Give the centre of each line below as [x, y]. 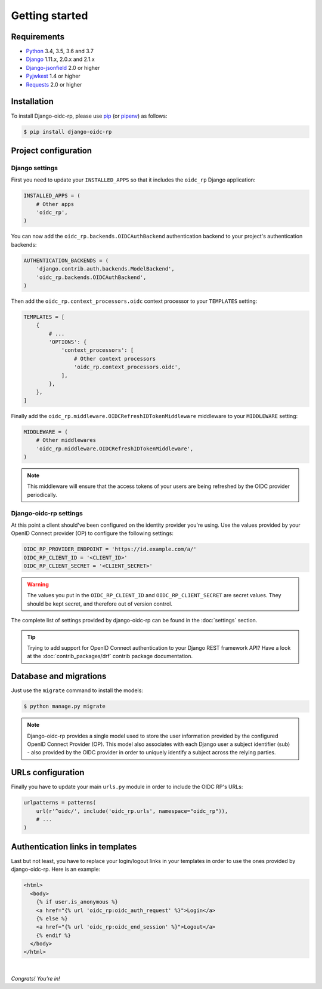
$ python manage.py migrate [64, 707]
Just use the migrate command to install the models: [77, 690]
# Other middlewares [66, 440]
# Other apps [55, 204]
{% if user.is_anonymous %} [77, 902]
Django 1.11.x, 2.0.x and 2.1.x [60, 59]
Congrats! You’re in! [35, 978]
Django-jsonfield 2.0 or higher [63, 67]
